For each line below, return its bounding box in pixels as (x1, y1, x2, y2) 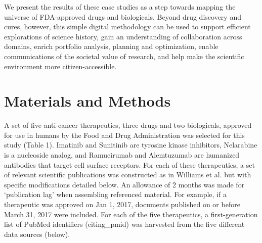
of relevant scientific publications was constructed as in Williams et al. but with (4, 169, 251, 180)
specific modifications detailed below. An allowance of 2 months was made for (4, 179, 245, 189)
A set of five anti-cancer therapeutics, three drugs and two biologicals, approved (4, 120, 252, 130)
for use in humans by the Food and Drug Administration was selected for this (4, 129, 245, 140)
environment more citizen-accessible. (4, 61, 117, 71)
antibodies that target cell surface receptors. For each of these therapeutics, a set (4, 159, 255, 170)
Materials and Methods (4, 90, 171, 111)
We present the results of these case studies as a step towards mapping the (4, 2, 236, 12)
